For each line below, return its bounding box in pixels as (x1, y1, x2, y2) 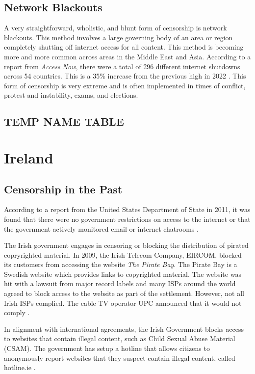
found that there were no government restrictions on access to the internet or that (4, 214, 251, 224)
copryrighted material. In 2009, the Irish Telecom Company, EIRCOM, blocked (4, 249, 242, 260)
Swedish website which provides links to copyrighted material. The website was (4, 268, 241, 279)
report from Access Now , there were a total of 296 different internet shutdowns (4, 61, 240, 71)
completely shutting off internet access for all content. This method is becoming (4, 42, 244, 52)
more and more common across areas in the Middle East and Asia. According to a (4, 51, 251, 61)
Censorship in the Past (4, 181, 123, 196)
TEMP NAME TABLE (4, 114, 124, 129)
